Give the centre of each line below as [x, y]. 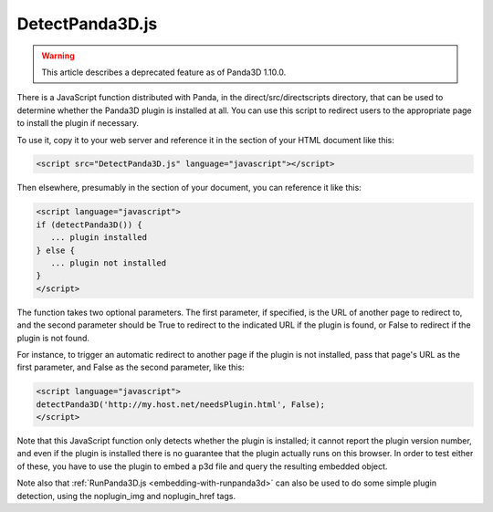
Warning [58, 56]
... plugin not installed [109, 263]
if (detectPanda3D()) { [89, 225]
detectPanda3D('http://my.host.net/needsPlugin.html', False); [181, 404]
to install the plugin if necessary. [78, 123]
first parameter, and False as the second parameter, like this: [131, 367]
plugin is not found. [53, 338]
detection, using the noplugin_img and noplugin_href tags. [126, 496]
